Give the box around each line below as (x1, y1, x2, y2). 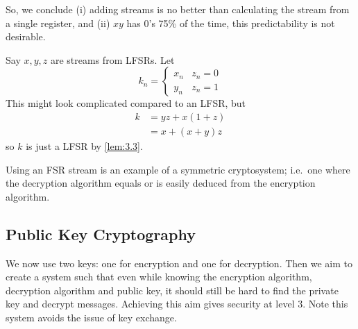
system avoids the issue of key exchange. (6, 310, 177, 324)
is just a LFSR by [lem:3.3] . (26, 139, 143, 153)
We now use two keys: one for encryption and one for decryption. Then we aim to (6, 255, 353, 270)
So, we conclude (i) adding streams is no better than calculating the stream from (6, 2, 350, 16)
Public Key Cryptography (6, 223, 196, 244)
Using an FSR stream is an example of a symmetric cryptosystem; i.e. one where (6, 162, 350, 176)
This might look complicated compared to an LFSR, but (6, 96, 246, 110)
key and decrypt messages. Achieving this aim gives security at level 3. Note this (6, 296, 348, 311)
